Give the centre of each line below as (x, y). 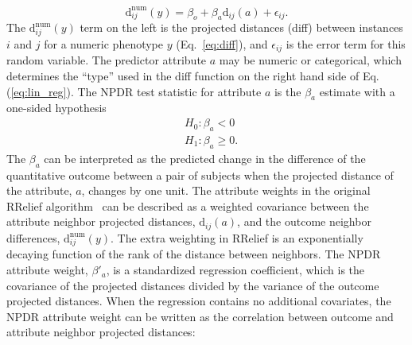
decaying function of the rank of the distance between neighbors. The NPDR (194, 254)
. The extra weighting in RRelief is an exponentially (237, 237)
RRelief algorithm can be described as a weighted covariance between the (188, 205)
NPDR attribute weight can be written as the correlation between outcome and (200, 316)
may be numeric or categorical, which (310, 60)
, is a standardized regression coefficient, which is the (235, 270)
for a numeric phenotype (104, 44)
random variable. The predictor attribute (107, 60)
